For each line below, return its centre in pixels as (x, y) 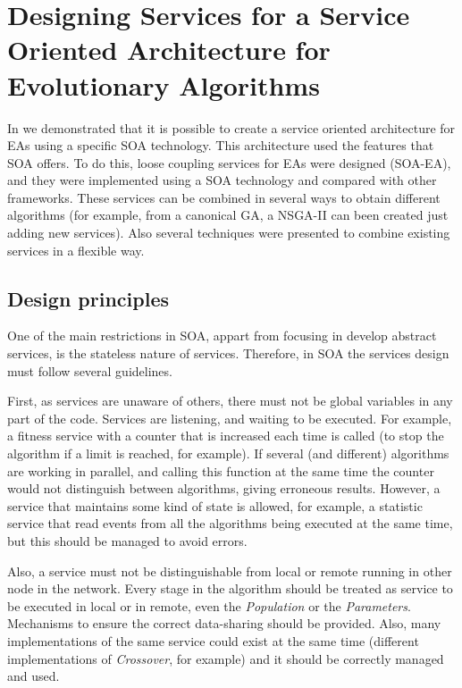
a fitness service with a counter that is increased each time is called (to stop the (226, 436)
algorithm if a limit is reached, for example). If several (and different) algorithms (228, 453)
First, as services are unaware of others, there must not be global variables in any (230, 401)
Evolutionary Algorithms (164, 84)
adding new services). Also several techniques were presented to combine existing (229, 233)
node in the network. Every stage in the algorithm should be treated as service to (230, 588)
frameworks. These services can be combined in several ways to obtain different (224, 197)
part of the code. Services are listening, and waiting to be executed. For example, (230, 418)
